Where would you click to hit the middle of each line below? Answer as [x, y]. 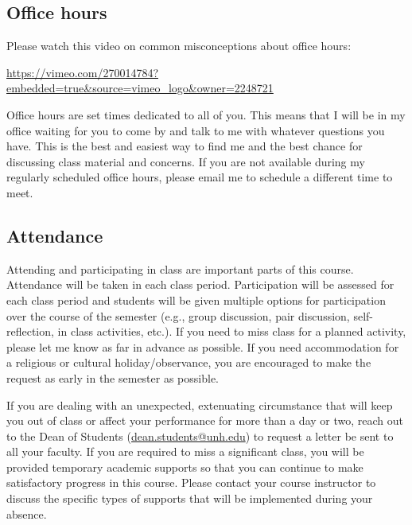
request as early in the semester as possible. [113, 377]
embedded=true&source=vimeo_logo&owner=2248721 [140, 88]
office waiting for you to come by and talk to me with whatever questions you [196, 130]
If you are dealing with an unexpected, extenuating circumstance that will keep [200, 404]
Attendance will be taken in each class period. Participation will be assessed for [200, 284]
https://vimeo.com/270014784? [83, 72]
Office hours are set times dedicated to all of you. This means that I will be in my [206, 114]
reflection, [30, 331]
